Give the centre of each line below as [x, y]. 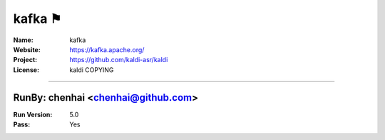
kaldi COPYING [92, 70]
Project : [25, 60]
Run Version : [33, 114]
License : [26, 70]
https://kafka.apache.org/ [107, 49]
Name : [23, 40]
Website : [27, 49]
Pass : [22, 124]
